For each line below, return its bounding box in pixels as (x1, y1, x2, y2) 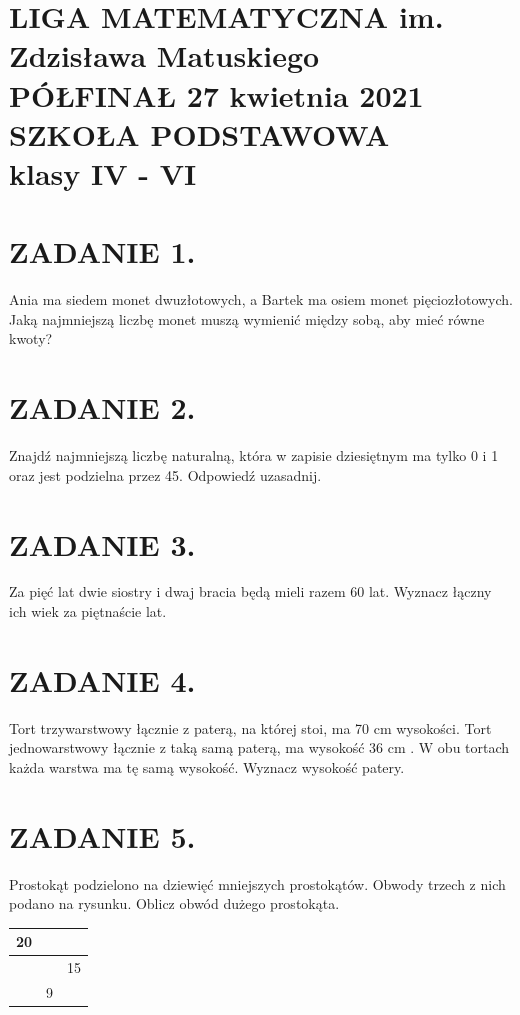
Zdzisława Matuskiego (9, 35, 320, 76)
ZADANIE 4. (9, 659, 196, 700)
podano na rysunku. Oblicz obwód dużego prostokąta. (9, 893, 340, 914)
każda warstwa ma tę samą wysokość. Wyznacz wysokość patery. (9, 756, 405, 777)
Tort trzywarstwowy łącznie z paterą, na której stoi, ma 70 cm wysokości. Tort (9, 717, 492, 738)
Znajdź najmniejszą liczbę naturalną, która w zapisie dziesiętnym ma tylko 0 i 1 (9, 445, 499, 466)
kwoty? (9, 328, 53, 349)
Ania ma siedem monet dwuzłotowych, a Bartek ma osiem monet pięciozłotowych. (9, 289, 513, 310)
